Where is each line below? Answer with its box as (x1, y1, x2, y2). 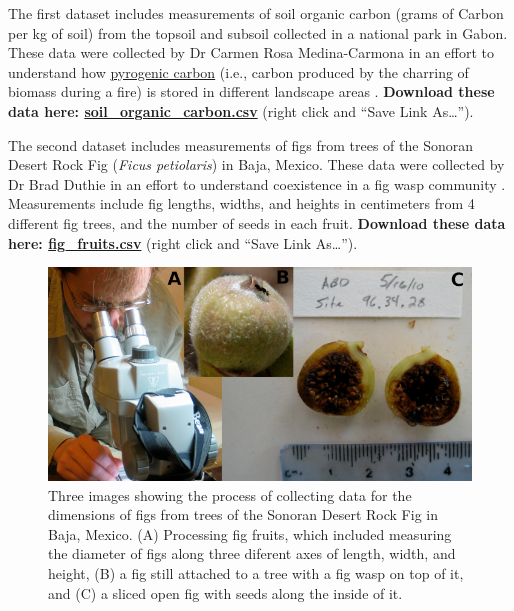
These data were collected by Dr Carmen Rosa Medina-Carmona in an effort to (8, 42, 495, 63)
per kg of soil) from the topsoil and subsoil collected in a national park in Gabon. (8, 22, 508, 43)
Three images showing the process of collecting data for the (48, 484, 412, 505)
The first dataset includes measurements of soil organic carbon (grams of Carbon (8, 3, 504, 23)
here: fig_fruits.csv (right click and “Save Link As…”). (8, 232, 358, 253)
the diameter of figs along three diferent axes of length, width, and (48, 543, 456, 564)
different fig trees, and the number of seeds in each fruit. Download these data (8, 212, 506, 233)
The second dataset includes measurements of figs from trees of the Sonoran (8, 134, 473, 155)
